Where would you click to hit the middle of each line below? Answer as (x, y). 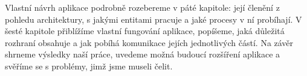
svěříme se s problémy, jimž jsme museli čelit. (89, 66)
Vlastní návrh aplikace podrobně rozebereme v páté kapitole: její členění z (142, 7)
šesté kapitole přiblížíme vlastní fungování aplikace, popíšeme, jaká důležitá (145, 31)
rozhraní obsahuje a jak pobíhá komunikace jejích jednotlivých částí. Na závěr (149, 42)
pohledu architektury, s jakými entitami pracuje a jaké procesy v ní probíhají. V (153, 19)
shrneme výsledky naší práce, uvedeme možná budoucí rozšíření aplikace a (143, 54)
